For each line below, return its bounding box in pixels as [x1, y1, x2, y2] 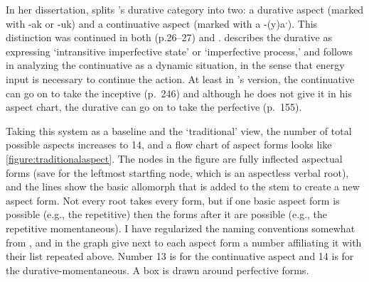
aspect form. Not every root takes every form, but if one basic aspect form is [6, 192, 340, 207]
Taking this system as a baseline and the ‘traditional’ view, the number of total [6, 123, 352, 138]
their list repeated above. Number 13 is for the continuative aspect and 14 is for [6, 249, 354, 264]
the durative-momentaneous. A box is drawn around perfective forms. [6, 262, 309, 277]
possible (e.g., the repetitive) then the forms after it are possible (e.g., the [6, 207, 328, 222]
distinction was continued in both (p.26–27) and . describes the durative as [6, 30, 333, 45]
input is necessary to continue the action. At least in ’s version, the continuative [6, 71, 355, 86]
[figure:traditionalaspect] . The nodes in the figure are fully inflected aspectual [6, 151, 343, 166]
